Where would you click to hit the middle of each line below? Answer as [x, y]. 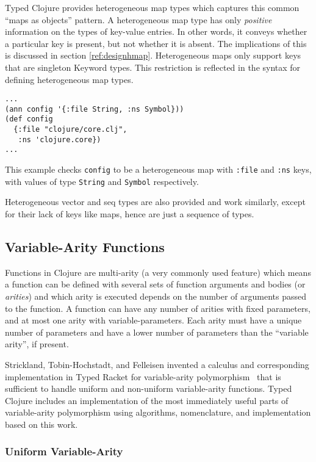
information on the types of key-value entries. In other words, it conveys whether [156, 31]
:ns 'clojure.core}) [59, 139]
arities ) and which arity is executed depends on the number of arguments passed [156, 296]
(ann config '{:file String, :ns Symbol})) [95, 109]
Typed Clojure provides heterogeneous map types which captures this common [152, 7]
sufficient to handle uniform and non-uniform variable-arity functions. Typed [149, 388]
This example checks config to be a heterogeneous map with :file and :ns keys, [158, 169]
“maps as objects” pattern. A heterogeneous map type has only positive [138, 19]
